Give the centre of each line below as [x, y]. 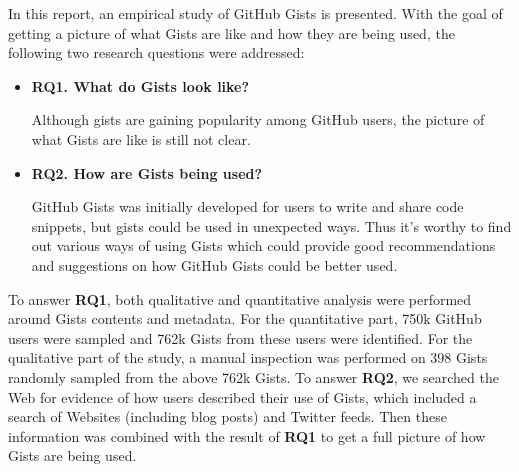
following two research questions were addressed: [156, 52]
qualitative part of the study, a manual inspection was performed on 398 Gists [248, 357]
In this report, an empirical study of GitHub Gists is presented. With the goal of [255, 13]
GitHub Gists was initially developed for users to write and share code [247, 206]
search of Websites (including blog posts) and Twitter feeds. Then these [227, 416]
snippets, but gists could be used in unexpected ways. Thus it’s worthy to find [271, 225]
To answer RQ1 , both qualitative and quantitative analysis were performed [240, 298]
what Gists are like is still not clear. [141, 138]
